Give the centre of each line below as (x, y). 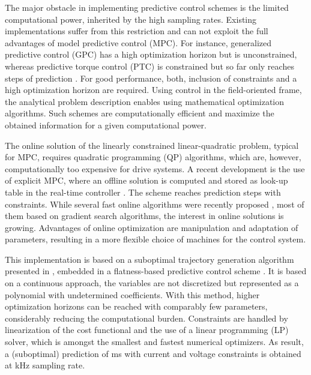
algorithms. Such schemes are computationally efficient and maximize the (140, 113)
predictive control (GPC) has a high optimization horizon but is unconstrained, (151, 54)
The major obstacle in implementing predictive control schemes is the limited (147, 7)
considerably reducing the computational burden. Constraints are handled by (146, 318)
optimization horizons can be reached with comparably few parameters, (136, 306)
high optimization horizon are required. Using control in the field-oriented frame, (153, 90)
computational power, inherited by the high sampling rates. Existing (131, 19)
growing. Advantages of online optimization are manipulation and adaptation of (152, 227)
